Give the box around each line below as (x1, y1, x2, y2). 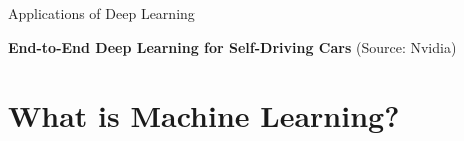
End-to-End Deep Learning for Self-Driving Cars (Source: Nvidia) (8, 36, 457, 57)
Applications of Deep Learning (8, 3, 195, 23)
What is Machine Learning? (8, 95, 400, 136)
